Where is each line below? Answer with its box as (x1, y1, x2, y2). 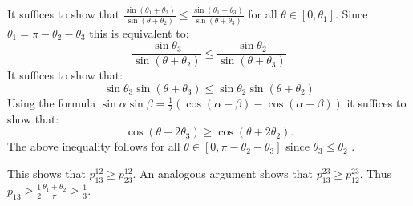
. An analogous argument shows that (132, 165, 314, 182)
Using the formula (7, 95, 96, 111)
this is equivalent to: (89, 24, 189, 41)
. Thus (359, 165, 391, 182)
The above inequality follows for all (7, 138, 180, 155)
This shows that (7, 165, 86, 182)
